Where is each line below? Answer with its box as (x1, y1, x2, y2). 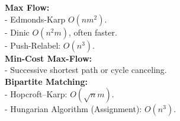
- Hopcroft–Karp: (5, 88, 67, 100)
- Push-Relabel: (5, 39, 61, 51)
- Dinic (5, 26, 30, 38)
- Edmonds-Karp (5, 12, 66, 25)
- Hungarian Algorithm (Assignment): (5, 103, 142, 115)
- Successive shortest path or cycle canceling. (5, 63, 167, 76)
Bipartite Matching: (5, 75, 88, 87)
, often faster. (69, 26, 117, 38)
